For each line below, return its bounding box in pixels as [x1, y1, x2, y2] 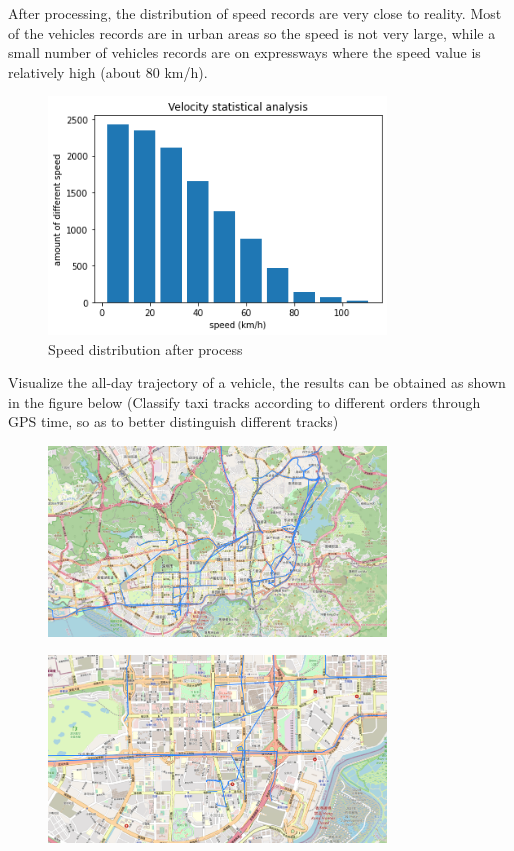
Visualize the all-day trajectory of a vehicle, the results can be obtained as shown [8, 372, 506, 393]
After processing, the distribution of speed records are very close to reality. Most [8, 3, 502, 23]
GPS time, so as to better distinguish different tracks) [8, 411, 339, 432]
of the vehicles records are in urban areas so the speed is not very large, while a [8, 22, 496, 43]
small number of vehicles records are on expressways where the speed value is [8, 42, 481, 63]
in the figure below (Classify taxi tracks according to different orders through [8, 391, 481, 412]
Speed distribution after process [48, 338, 243, 359]
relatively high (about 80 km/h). [8, 61, 208, 82]
